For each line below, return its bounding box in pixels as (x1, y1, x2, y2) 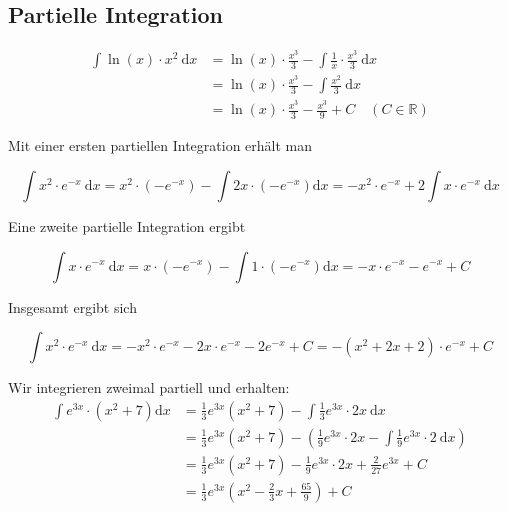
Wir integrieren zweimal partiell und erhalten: (8, 377, 290, 398)
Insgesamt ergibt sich (8, 296, 137, 317)
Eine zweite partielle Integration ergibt (8, 215, 246, 236)
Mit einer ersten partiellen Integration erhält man (8, 135, 313, 156)
